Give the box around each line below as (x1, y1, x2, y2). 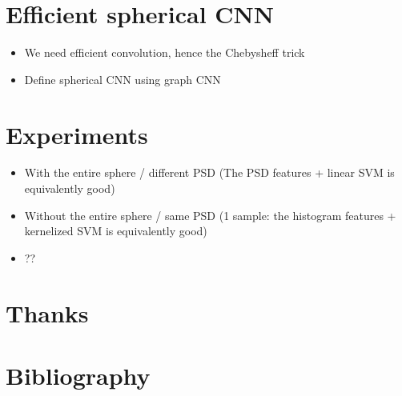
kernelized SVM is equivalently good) (24, 222, 207, 239)
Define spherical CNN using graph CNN (24, 70, 221, 87)
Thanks (6, 296, 89, 329)
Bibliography (6, 358, 151, 391)
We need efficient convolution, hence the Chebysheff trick (24, 44, 305, 61)
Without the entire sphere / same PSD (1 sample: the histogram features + (24, 206, 396, 223)
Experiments (6, 118, 148, 150)
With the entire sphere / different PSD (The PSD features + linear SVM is (24, 164, 395, 181)
